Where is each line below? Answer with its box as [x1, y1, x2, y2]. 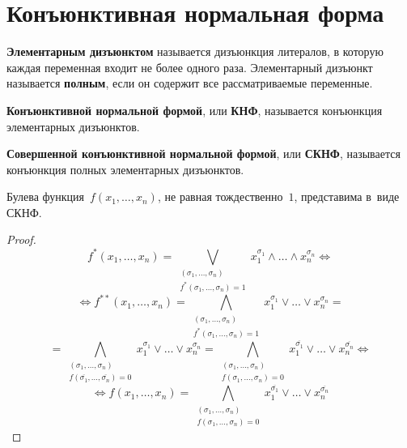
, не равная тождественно [157, 188, 283, 205]
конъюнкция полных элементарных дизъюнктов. [6, 160, 244, 177]
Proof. [6, 231, 36, 248]
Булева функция [6, 188, 85, 205]
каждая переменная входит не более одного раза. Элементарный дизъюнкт [6, 58, 373, 75]
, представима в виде [294, 188, 400, 205]
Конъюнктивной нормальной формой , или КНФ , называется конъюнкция [6, 101, 383, 118]
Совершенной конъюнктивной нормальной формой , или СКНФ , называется [6, 145, 401, 162]
